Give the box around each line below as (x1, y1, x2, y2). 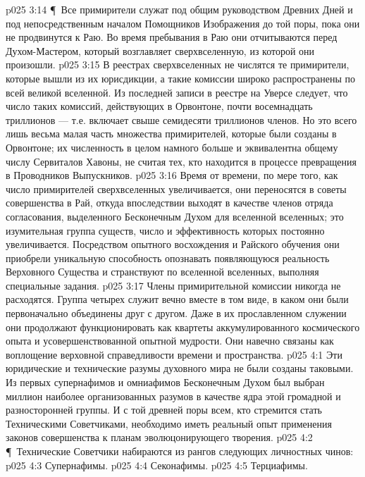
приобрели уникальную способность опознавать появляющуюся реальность (6, 250, 330, 265)
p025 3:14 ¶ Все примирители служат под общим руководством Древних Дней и (6, 2, 353, 16)
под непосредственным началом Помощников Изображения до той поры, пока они (6, 16, 360, 30)
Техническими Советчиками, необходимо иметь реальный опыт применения (6, 416, 332, 430)
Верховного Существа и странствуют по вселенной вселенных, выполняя (6, 264, 319, 279)
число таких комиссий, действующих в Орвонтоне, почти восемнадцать (6, 99, 313, 113)
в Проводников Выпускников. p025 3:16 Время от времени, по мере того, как (6, 168, 338, 182)
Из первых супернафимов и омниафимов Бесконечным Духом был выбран (6, 375, 325, 390)
